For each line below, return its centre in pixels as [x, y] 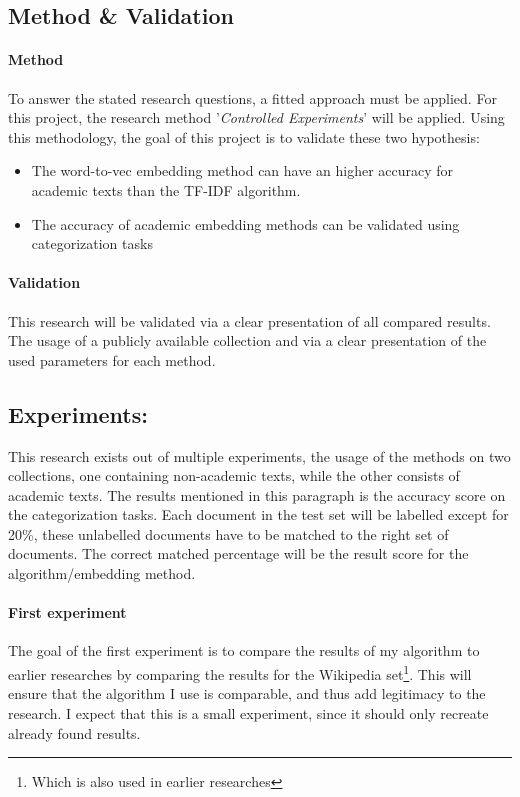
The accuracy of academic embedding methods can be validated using [245, 223]
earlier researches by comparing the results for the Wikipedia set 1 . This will [240, 672]
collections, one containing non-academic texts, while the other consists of [234, 475]
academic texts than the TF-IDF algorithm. [166, 189]
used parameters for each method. [112, 359]
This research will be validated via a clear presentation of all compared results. [249, 320]
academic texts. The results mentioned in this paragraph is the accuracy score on [257, 494]
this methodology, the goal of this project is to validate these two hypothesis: [244, 136]
